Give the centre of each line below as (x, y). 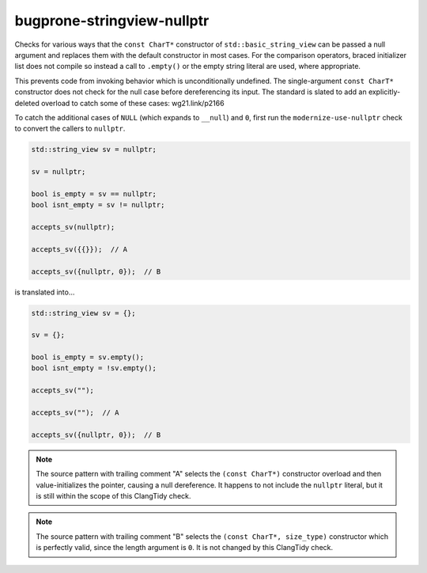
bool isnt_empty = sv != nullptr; (98, 205)
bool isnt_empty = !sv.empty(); (94, 368)
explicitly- (384, 92)
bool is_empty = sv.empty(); (88, 357)
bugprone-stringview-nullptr (112, 21)
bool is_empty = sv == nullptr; (94, 194)
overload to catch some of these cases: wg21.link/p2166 (132, 103)
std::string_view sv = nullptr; (94, 150)
